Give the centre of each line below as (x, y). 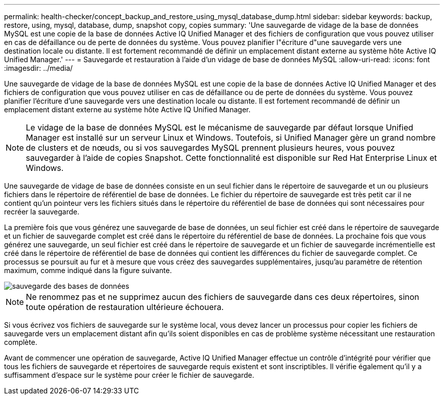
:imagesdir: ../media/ (39, 68)
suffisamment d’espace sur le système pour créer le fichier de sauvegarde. (129, 375)
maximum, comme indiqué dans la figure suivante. (88, 270)
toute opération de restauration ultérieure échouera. (125, 307)
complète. (21, 342)
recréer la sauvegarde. (42, 212)
